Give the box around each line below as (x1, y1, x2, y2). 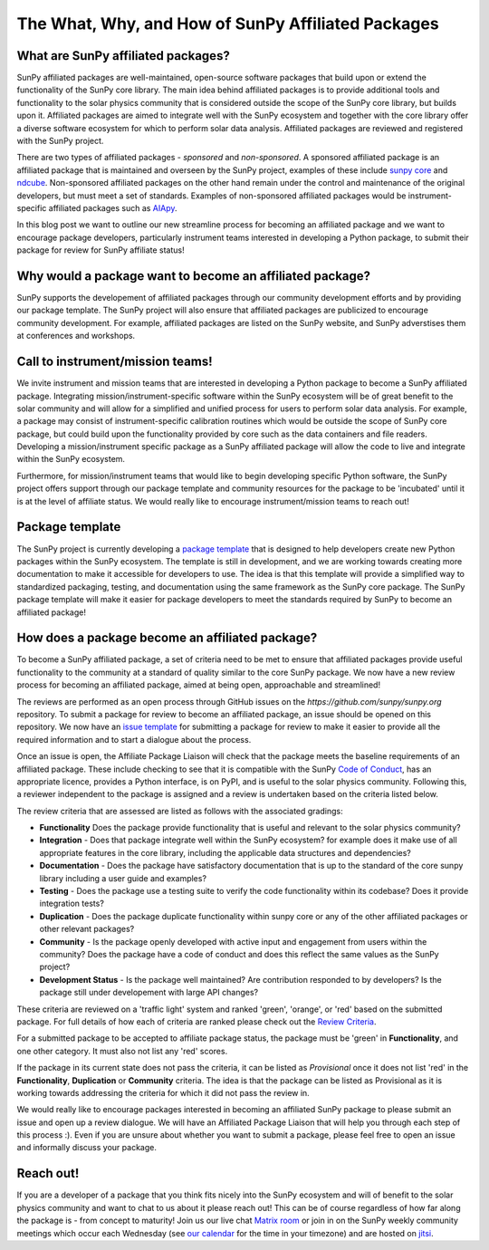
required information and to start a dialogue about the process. (16, 734, 252, 745)
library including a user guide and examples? (39, 872, 207, 883)
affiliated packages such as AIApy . (48, 202, 177, 213)
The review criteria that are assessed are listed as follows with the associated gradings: (16, 805, 343, 816)
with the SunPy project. (16, 136, 104, 147)
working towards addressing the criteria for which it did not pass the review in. (16, 1087, 310, 1098)
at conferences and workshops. (16, 331, 136, 341)
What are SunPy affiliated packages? (16, 48, 230, 63)
